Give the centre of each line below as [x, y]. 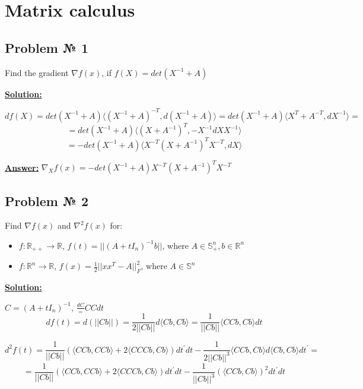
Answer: [22, 167]
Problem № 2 [47, 200]
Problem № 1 [47, 47]
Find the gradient [37, 72]
